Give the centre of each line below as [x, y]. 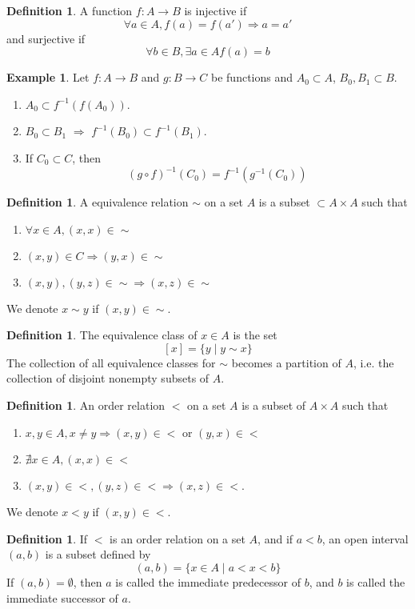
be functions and [252, 77]
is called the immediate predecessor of [208, 582]
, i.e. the [373, 362]
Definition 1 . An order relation [86, 405]
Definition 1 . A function [70, 10]
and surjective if [46, 38]
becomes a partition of [286, 362]
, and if [275, 538]
